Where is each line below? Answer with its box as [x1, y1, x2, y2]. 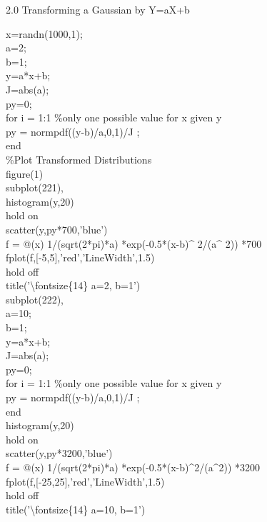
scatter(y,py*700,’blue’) [6, 221, 108, 236]
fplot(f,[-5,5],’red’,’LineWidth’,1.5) [6, 250, 155, 265]
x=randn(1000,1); [6, 26, 83, 41]
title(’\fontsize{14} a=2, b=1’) [6, 278, 141, 293]
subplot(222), [6, 291, 64, 306]
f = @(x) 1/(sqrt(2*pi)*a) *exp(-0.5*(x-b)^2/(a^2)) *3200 [6, 460, 260, 474]
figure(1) [6, 166, 44, 181]
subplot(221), [6, 180, 64, 195]
